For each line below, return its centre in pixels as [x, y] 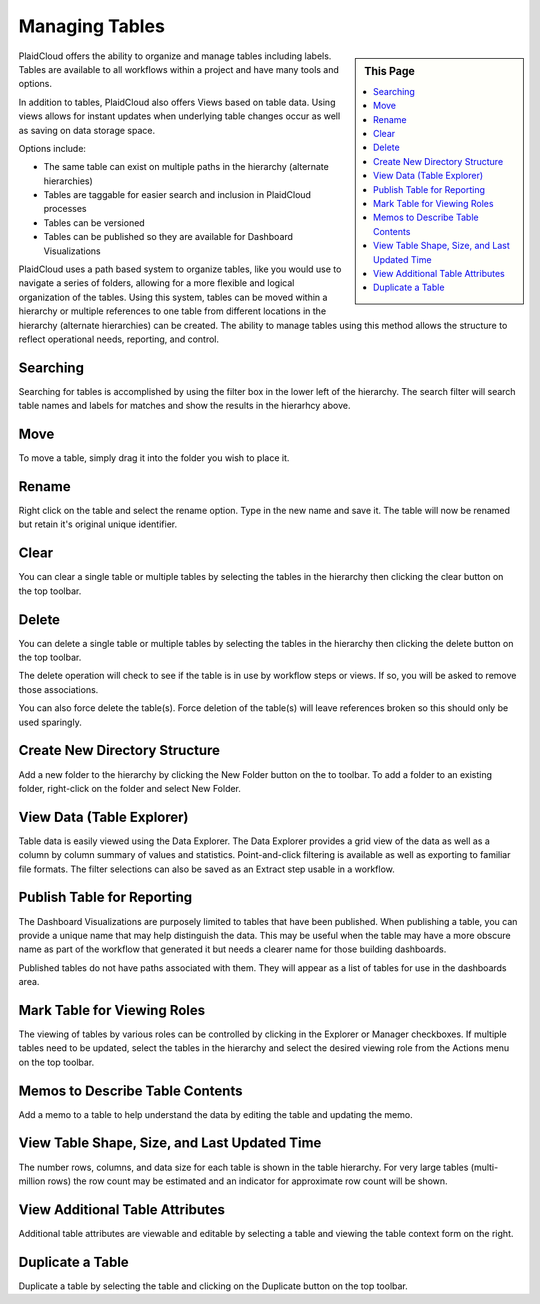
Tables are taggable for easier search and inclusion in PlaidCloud [177, 195]
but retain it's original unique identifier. [98, 524]
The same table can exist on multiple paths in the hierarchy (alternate [186, 167]
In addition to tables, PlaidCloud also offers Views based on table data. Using [177, 102]
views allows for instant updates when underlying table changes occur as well [179, 116]
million [32, 1181]
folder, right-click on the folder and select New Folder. [130, 788]
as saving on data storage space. [86, 130]
